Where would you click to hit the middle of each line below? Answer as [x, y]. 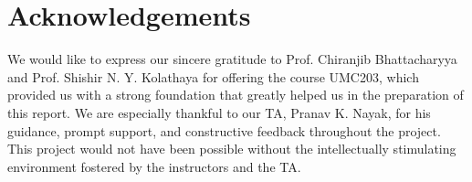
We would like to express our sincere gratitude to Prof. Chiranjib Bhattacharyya [232, 59]
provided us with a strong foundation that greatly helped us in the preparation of [236, 95]
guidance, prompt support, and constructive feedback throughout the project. [224, 130]
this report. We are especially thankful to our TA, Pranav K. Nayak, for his [219, 112]
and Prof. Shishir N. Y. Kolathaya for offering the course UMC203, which [213, 76]
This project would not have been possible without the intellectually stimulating [232, 149]
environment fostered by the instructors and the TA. [154, 166]
